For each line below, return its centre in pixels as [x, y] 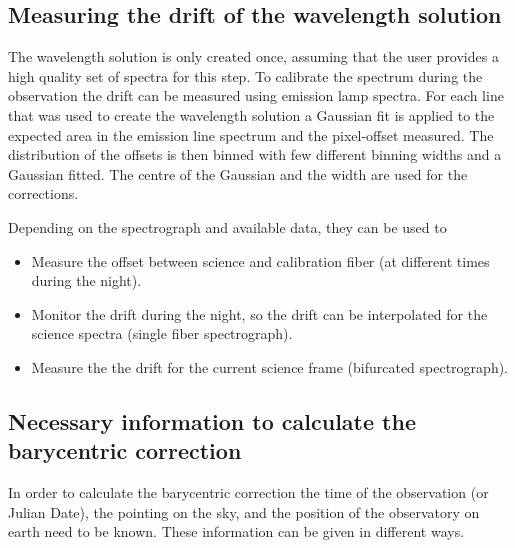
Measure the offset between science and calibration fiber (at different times [260, 260]
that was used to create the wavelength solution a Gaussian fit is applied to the [251, 114]
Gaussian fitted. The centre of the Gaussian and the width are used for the [238, 173]
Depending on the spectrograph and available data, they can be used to [227, 226]
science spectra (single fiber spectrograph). [162, 333]
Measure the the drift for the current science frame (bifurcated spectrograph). [270, 366]
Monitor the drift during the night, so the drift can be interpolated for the [259, 313]
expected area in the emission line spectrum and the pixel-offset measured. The [251, 134]
